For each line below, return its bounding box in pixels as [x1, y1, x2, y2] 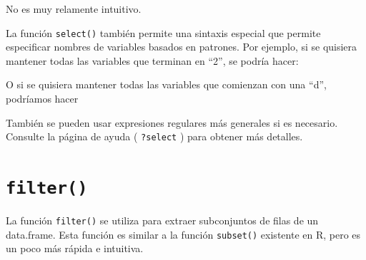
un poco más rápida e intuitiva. [6, 241, 144, 256]
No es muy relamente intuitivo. [6, 1, 142, 16]
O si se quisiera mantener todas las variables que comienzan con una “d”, [6, 77, 327, 92]
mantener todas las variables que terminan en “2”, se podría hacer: [6, 53, 299, 68]
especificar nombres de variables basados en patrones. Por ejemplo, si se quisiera [6, 39, 357, 54]
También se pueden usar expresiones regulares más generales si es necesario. [6, 115, 338, 130]
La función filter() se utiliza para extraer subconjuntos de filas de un [6, 213, 319, 228]
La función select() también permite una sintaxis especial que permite [6, 25, 321, 40]
